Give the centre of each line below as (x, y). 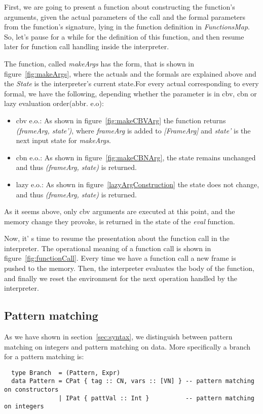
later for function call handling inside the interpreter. (87, 46)
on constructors (31, 390)
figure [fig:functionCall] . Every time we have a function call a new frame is (120, 258)
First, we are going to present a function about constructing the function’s (120, 7)
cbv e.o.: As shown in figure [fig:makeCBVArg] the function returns (121, 120)
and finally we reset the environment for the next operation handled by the (121, 278)
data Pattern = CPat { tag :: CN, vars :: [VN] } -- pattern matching (133, 381)
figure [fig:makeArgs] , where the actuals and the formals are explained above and (130, 73)
